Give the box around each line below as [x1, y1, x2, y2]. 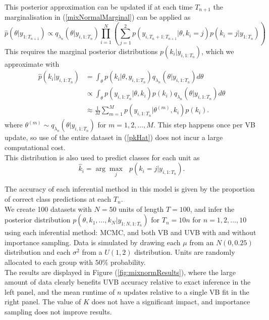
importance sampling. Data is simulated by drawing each [5, 237, 181, 247]
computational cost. [5, 142, 66, 153]
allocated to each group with [5, 257, 93, 267]
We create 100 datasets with [5, 203, 92, 214]
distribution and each [5, 247, 71, 257]
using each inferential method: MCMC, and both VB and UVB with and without [5, 227, 256, 238]
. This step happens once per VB [153, 119, 255, 130]
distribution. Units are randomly [134, 247, 235, 257]
